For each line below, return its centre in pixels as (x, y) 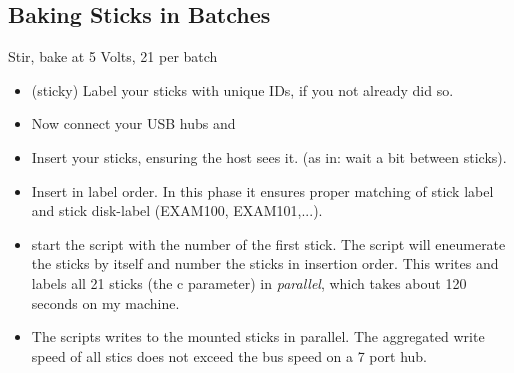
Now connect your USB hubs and (133, 123)
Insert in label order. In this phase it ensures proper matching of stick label (262, 190)
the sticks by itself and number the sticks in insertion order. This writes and (265, 263)
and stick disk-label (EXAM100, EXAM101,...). (177, 210)
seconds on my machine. (105, 302)
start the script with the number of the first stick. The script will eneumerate (268, 243)
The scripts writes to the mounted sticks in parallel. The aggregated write (258, 336)
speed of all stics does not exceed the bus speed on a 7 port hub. (229, 355)
